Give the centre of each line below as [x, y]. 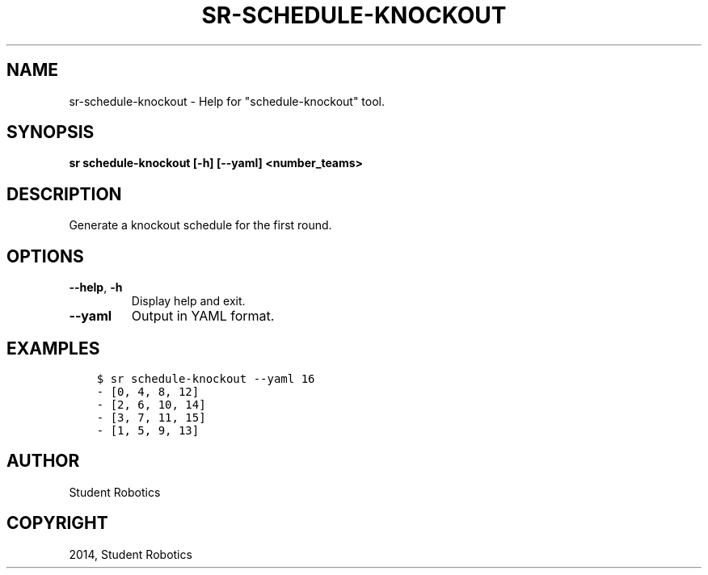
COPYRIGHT [57, 523]
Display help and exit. [188, 301]
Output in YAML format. [203, 316]
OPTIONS [45, 256]
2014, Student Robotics [131, 554]
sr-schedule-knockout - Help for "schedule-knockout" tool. [227, 101]
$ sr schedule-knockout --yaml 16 [206, 378]
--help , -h [96, 287]
